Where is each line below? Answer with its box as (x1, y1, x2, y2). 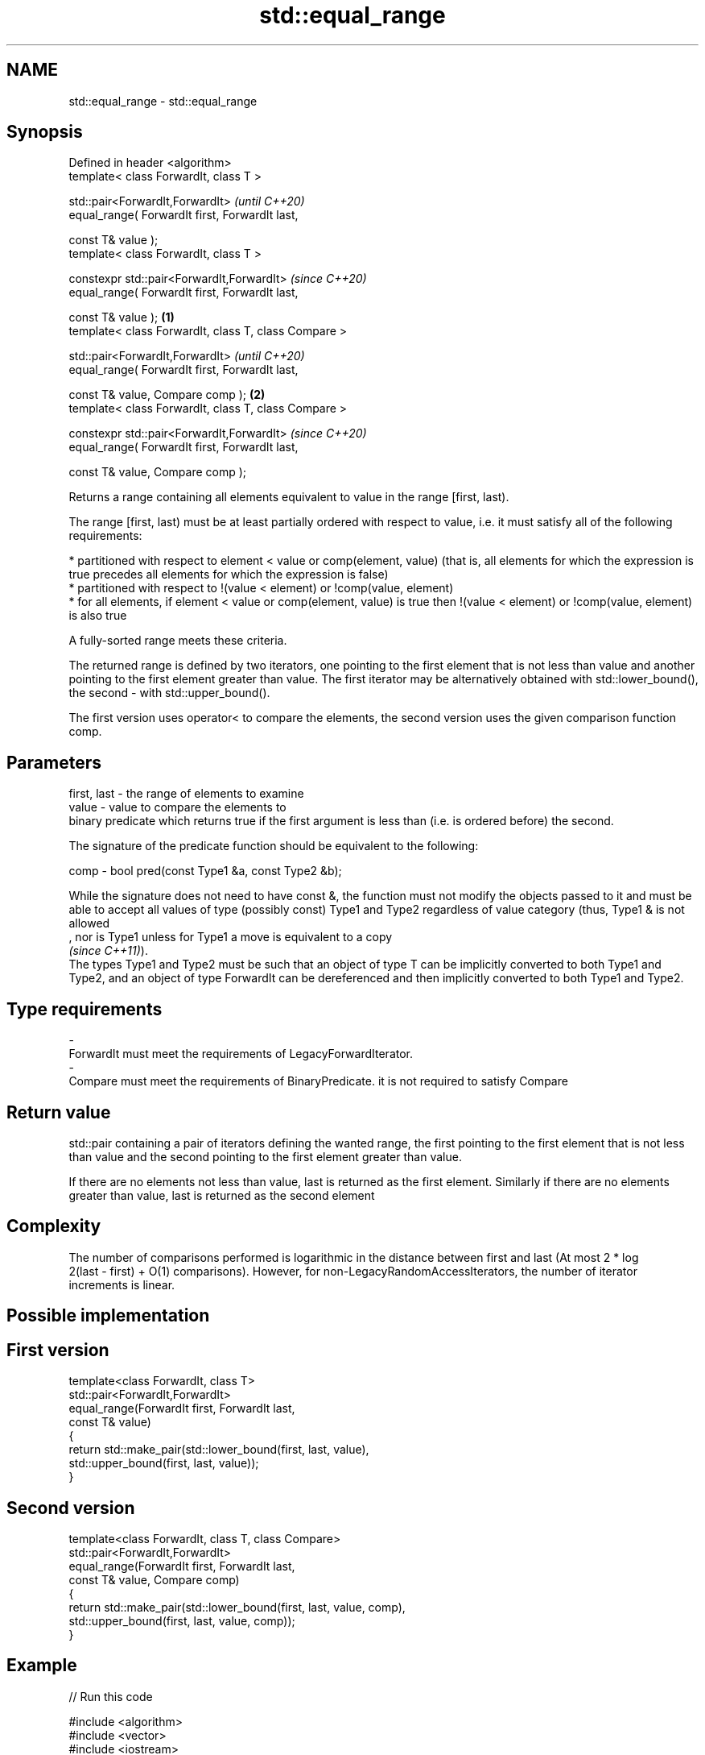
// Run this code (68, 1689, 153, 1703)
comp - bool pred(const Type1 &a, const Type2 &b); (68, 864, 342, 878)
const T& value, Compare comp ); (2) (68, 388, 266, 402)
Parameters (6, 752, 101, 773)
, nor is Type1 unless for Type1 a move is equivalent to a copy (68, 930, 393, 944)
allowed (68, 916, 110, 931)
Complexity (6, 1216, 101, 1237)
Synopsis (6, 122, 83, 143)
